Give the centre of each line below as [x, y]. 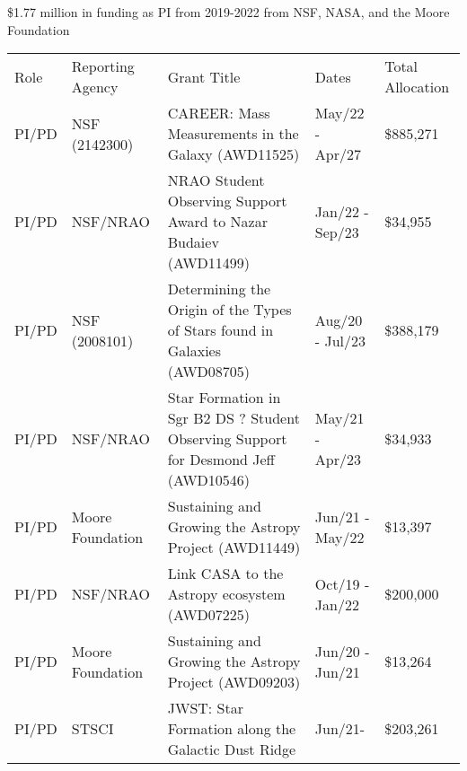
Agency [95, 87]
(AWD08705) [209, 372]
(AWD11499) [209, 263]
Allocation [417, 87]
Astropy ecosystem [226, 594]
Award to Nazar [217, 222]
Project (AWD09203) [234, 682]
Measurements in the [233, 134]
